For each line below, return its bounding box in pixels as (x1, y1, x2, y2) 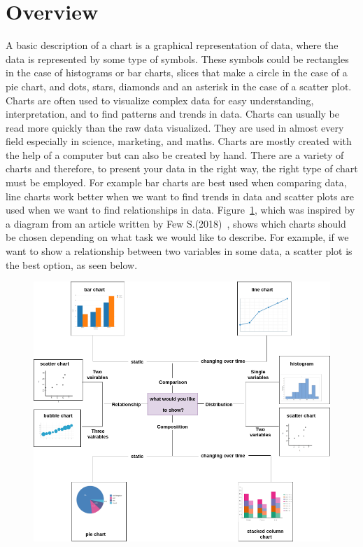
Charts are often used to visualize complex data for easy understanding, (6, 92, 314, 107)
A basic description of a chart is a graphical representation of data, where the (6, 38, 339, 53)
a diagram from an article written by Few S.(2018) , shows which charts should (6, 216, 346, 230)
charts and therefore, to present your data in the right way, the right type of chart (6, 161, 358, 176)
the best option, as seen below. (6, 257, 138, 272)
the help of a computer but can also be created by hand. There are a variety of (6, 147, 344, 162)
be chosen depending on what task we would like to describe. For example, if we (6, 230, 349, 244)
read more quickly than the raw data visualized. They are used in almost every (6, 120, 344, 134)
